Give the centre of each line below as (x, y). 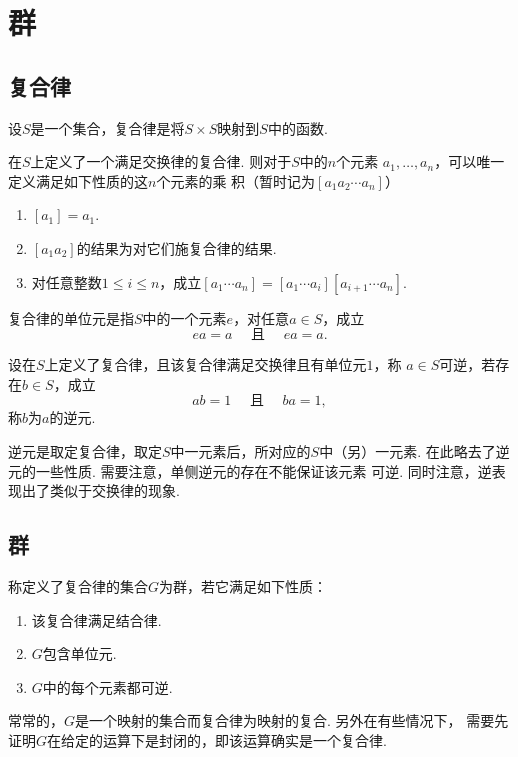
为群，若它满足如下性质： (243, 585)
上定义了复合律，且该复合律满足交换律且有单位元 (205, 364)
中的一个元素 (184, 317)
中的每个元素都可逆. (107, 686)
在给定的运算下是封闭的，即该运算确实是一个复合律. (217, 739)
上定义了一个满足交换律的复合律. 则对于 (161, 161)
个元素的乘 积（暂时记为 (236, 180)
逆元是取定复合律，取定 (85, 450)
